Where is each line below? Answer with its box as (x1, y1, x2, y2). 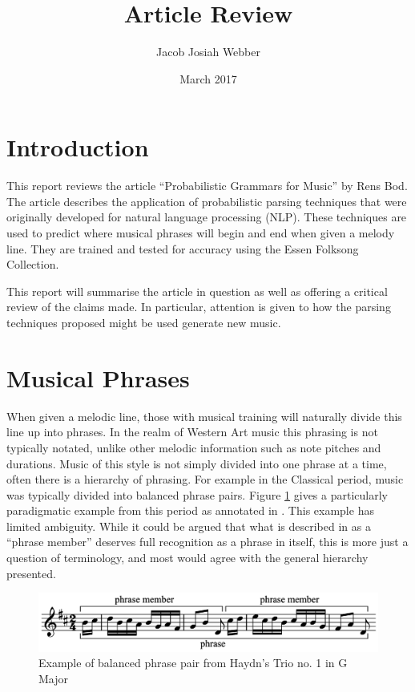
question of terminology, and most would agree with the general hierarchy (6, 549, 369, 566)
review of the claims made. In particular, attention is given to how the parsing (6, 298, 391, 315)
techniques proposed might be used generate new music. (6, 314, 281, 330)
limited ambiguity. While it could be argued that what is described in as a (6, 517, 371, 534)
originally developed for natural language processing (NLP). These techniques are (6, 208, 407, 225)
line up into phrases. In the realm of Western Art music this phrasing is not (6, 423, 378, 440)
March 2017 (179, 70, 237, 87)
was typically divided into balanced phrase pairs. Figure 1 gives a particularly (6, 486, 388, 503)
